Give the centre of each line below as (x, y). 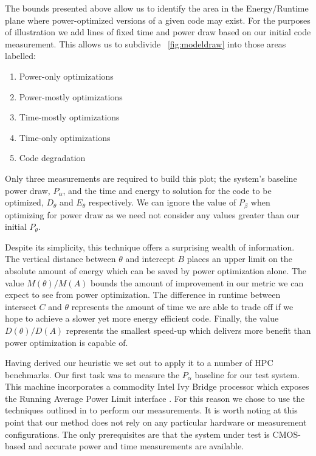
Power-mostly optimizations (71, 96)
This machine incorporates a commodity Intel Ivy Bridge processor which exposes (157, 386)
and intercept (150, 259)
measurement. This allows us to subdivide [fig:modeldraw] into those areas (146, 43)
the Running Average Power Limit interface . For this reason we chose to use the (155, 398)
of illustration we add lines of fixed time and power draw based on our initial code (158, 32)
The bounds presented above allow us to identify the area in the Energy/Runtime (157, 8)
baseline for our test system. (247, 374)
